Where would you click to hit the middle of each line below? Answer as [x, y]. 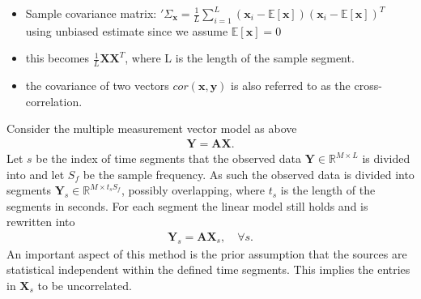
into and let [36, 174]
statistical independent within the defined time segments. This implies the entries [208, 269]
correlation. [54, 101]
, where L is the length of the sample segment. [240, 58]
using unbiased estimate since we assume [127, 30]
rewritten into [41, 222]
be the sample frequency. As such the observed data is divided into [249, 174]
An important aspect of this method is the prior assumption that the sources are [207, 253]
